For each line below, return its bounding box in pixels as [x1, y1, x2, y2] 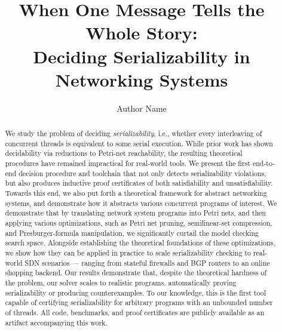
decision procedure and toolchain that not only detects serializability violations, [19, 168, 266, 178]
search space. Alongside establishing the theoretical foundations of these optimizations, [5, 238, 275, 248]
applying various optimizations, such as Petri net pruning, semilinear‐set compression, [5, 217, 272, 228]
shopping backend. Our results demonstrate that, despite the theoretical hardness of [5, 268, 267, 278]
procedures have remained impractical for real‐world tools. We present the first [5, 158, 250, 168]
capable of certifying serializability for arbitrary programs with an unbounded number [5, 297, 273, 308]
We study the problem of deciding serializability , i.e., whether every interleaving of [5, 128, 262, 139]
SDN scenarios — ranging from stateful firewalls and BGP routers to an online [24, 257, 270, 268]
